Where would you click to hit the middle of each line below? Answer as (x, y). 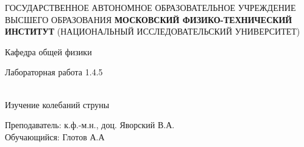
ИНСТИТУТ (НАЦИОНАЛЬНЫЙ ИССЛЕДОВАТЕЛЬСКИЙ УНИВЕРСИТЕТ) (153, 31)
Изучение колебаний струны (57, 104)
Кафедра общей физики (48, 51)
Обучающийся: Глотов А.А (55, 136)
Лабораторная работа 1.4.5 (54, 72)
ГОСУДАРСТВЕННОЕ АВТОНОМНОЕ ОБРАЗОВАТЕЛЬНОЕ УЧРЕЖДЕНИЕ (150, 7)
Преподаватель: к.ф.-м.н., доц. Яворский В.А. (90, 125)
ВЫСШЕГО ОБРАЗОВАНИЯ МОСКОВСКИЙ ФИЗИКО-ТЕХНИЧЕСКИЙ (149, 19)
